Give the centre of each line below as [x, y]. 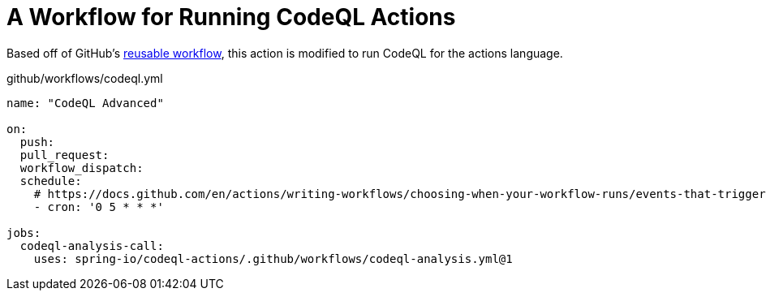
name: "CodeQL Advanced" [85, 103]
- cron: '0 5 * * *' [99, 207]
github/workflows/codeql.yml [85, 78]
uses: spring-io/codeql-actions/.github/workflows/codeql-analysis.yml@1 [273, 258]
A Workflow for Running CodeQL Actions [231, 17]
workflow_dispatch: [82, 168]
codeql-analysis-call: [92, 245]
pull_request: [65, 155]
